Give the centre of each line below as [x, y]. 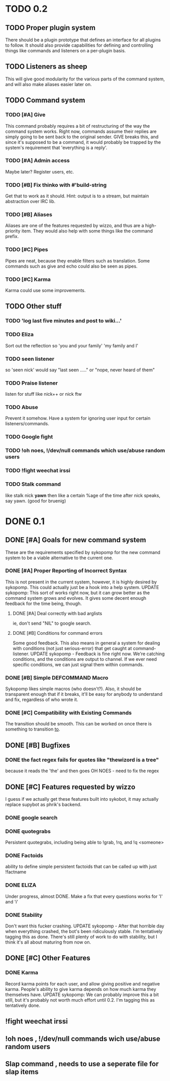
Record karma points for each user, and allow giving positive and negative [82, 984]
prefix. [12, 237]
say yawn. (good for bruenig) [36, 501]
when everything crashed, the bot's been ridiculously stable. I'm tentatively [84, 931]
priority [13, 231]
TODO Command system [45, 100]
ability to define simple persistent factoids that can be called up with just [81, 867]
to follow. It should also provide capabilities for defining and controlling [79, 45]
